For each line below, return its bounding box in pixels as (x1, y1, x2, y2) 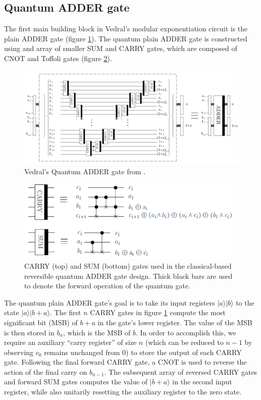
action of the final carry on (4, 366, 87, 377)
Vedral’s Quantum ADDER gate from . (24, 166, 146, 176)
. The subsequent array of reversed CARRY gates (104, 366, 257, 377)
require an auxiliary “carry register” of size (4, 337, 137, 347)
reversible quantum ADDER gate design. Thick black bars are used (24, 270, 233, 281)
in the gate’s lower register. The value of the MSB (97, 317, 252, 327)
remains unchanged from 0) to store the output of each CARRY (44, 346, 242, 357)
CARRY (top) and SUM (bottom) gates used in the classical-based (24, 260, 232, 271)
